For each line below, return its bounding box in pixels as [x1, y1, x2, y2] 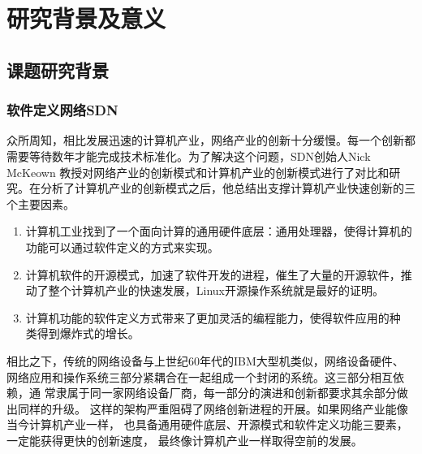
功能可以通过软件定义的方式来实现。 [25, 238, 219, 255]
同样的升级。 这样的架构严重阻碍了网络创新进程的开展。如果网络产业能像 [17, 400, 408, 417]
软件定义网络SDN [6, 100, 118, 120]
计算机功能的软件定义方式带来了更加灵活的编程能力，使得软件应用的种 [25, 309, 401, 326]
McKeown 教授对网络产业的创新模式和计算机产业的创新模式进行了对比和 [6, 163, 390, 180]
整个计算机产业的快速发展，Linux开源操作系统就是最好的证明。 [48, 282, 385, 299]
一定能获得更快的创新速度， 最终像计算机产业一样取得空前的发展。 [6, 431, 363, 448]
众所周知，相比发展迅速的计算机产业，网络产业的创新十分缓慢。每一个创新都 [6, 132, 416, 149]
